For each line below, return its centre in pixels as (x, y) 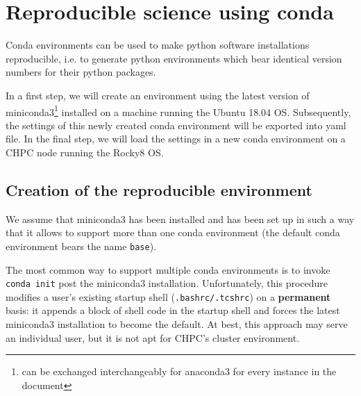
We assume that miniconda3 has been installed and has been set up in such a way (180, 218)
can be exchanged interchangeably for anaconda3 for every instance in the (179, 371)
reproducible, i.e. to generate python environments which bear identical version (174, 58)
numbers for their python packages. (81, 72)
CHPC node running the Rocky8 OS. (85, 152)
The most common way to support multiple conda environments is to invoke (168, 269)
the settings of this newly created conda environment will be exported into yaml (176, 125)
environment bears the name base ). (81, 246)
